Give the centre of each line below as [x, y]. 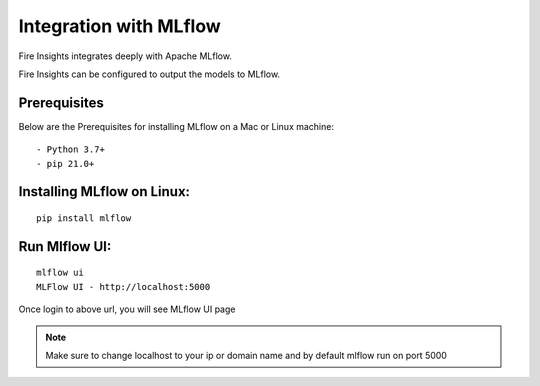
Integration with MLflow [120, 26]
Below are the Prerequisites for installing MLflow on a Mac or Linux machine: [176, 126]
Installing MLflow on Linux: [104, 191]
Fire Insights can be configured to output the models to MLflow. [149, 74]
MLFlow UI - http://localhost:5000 [123, 286]
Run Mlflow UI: [65, 246]
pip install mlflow [84, 218]
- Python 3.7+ [70, 149]
